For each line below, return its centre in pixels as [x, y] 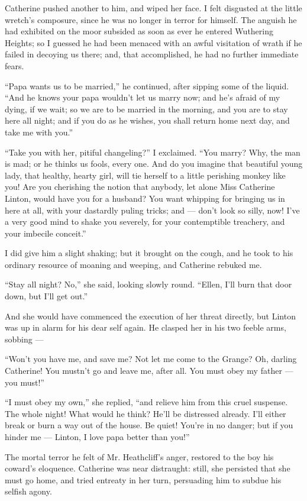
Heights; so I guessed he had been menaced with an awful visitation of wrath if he [153, 42]
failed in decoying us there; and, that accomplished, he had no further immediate [152, 54]
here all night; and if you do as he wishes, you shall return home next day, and [147, 120]
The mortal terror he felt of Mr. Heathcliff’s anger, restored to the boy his [139, 456]
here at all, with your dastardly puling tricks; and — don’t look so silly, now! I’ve [152, 210]
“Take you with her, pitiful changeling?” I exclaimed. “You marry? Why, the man [153, 152]
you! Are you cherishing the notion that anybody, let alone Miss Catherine [140, 187]
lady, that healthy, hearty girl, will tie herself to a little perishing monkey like [145, 175]
